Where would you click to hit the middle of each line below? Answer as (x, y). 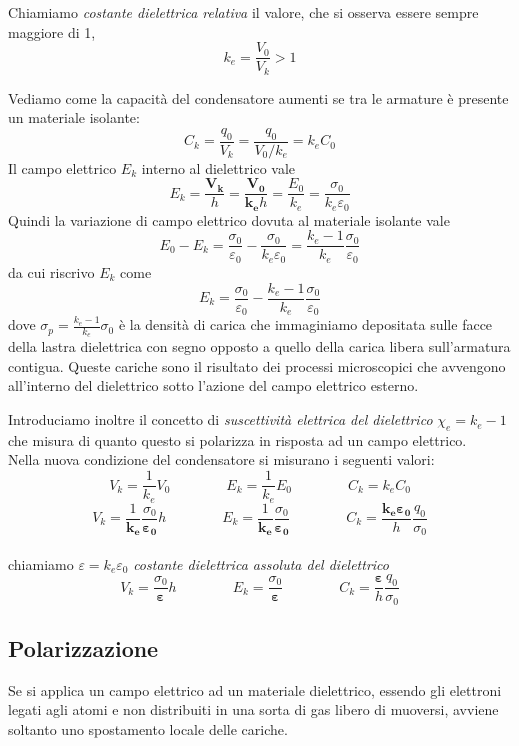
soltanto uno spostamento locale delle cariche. (148, 728)
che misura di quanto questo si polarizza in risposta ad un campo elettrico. (237, 439)
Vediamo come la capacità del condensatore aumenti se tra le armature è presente (258, 97)
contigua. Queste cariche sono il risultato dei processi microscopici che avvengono (257, 365)
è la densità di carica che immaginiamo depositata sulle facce (305, 324)
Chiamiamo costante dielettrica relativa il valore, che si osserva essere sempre (243, 12)
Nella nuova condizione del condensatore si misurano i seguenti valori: (221, 459)
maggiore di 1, (52, 31)
